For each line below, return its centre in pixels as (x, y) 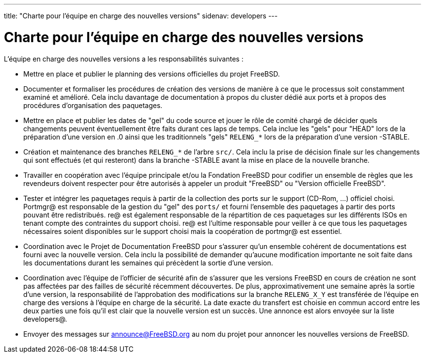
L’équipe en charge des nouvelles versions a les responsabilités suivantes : (124, 59)
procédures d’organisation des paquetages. (93, 105)
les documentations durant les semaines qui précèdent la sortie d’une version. (148, 263)
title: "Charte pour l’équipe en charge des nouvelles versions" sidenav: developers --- (141, 16)
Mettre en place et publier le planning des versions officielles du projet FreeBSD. (152, 74)
